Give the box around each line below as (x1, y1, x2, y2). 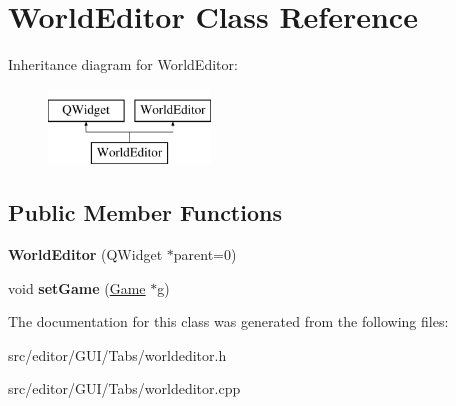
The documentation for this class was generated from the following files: (8, 311, 449, 332)
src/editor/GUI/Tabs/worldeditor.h (8, 344, 227, 365)
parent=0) (173, 244, 237, 265)
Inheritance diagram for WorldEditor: (8, 54, 238, 75)
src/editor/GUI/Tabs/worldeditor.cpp (8, 378, 241, 399)
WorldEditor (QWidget (8, 244, 163, 265)
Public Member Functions (8, 197, 282, 228)
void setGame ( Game (8, 277, 146, 298)
